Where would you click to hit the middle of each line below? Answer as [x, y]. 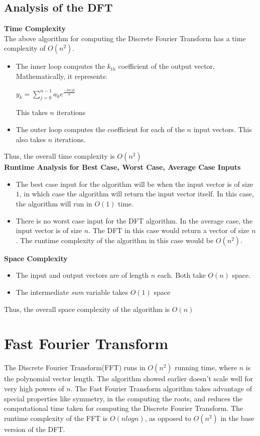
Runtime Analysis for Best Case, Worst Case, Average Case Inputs [122, 167]
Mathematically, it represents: [62, 76]
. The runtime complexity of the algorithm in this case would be [115, 240]
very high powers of [34, 388]
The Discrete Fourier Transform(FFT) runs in [75, 367]
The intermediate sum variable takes [72, 292]
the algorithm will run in [54, 204]
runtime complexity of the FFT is [56, 418]
